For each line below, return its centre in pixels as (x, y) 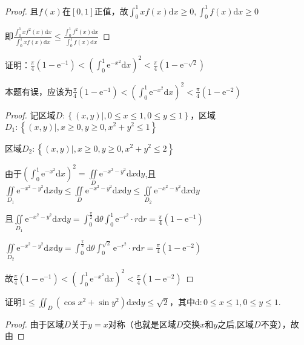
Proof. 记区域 (30, 114)
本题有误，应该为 (39, 91)
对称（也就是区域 (142, 324)
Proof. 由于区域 (35, 324)
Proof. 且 (22, 11)
